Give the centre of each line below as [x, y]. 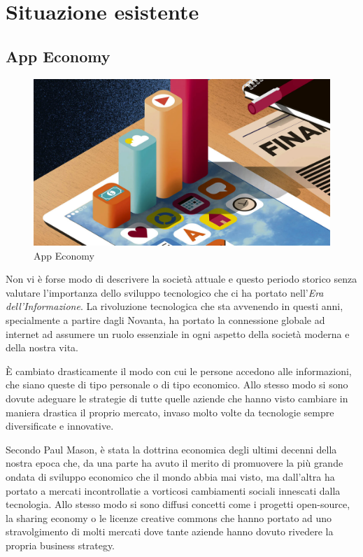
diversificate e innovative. [60, 426]
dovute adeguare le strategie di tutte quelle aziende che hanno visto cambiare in [177, 399]
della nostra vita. [42, 347]
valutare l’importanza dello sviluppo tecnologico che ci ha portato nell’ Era [165, 292]
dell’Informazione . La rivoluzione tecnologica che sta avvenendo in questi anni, [175, 306]
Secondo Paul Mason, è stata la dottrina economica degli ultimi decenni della [171, 449]
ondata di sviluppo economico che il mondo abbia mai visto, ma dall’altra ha [170, 476]
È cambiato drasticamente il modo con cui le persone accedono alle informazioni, [179, 371]
